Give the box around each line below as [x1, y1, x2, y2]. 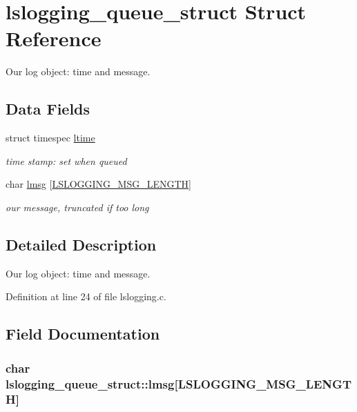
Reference [6, 24, 102, 52]
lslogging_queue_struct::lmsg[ [6, 375, 178, 392]
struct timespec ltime [6, 130, 95, 145]
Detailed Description [6, 233, 157, 255]
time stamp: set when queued [6, 153, 127, 168]
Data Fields [6, 98, 90, 119]
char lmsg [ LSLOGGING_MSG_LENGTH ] [6, 177, 192, 191]
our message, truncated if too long [6, 199, 149, 214]
